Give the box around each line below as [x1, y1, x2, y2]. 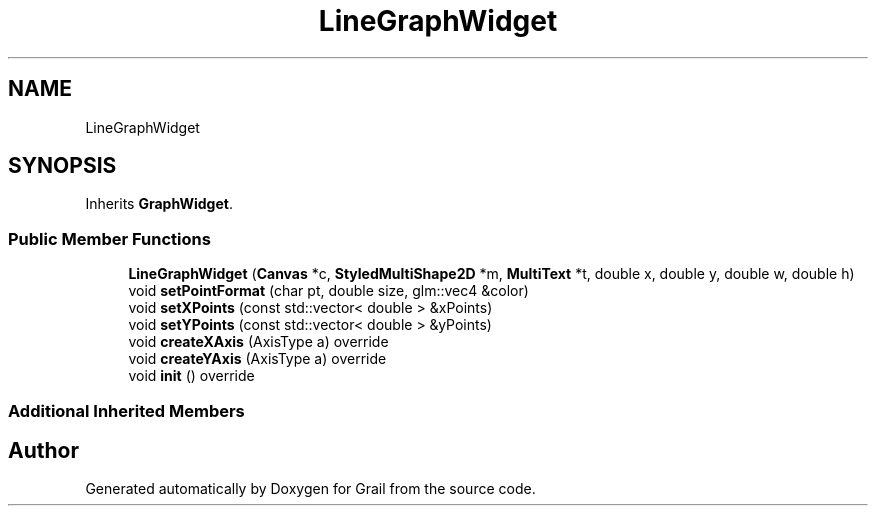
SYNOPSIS [8, 153, 117, 179]
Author [8, 437, 79, 463]
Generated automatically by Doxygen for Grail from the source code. [85, 480, 536, 498]
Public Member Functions [8, 228, 211, 249]
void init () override [128, 367, 255, 385]
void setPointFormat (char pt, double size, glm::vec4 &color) [128, 282, 529, 300]
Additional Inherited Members [8, 400, 245, 421]
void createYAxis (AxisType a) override [128, 350, 387, 368]
